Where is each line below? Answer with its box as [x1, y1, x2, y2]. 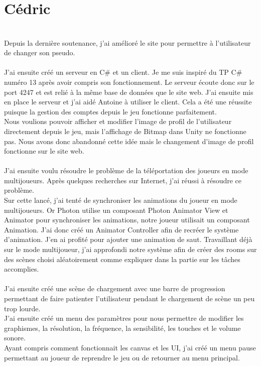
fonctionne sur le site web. [4, 146, 84, 156]
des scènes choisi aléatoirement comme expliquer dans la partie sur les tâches [4, 254, 240, 264]
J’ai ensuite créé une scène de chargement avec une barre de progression [4, 283, 225, 294]
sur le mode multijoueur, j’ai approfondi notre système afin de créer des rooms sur [4, 244, 257, 255]
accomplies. [4, 264, 39, 274]
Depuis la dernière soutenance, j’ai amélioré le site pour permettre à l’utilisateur [4, 37, 251, 48]
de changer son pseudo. [4, 47, 75, 58]
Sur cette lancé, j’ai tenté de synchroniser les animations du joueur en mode [4, 195, 237, 205]
